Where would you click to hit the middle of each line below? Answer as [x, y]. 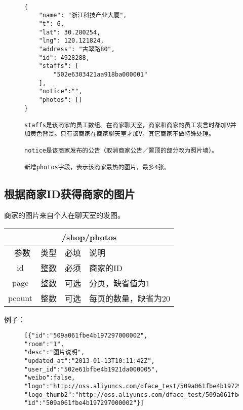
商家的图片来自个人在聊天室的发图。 [64, 215]
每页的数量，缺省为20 [130, 298]
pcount [21, 298]
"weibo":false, [50, 378]
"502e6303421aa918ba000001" [100, 74]
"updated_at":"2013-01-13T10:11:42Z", [90, 361]
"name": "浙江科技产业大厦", [83, 15]
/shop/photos [89, 237]
